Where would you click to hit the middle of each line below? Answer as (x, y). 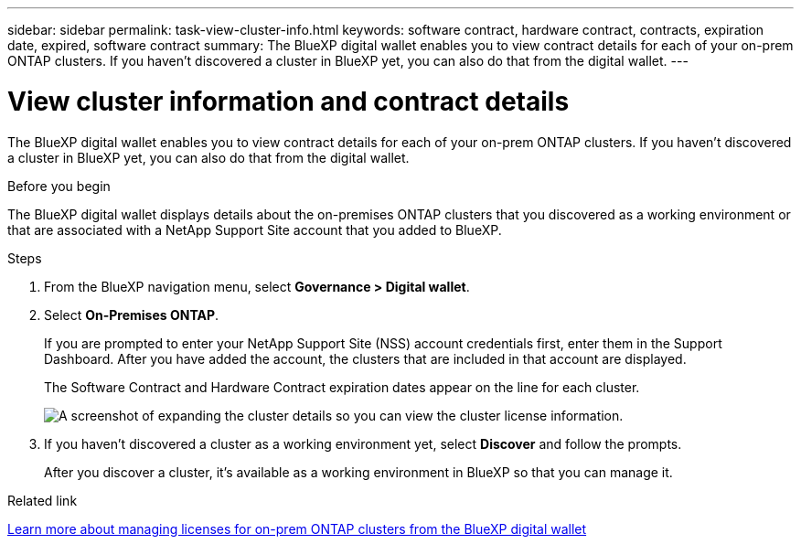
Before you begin (59, 186)
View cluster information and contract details (288, 101)
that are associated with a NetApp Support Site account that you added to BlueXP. (255, 229)
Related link (43, 500)
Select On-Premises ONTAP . (132, 315)
